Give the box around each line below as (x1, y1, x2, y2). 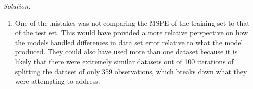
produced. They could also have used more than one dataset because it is (15, 46, 238, 57)
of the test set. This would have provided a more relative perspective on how (15, 27, 248, 38)
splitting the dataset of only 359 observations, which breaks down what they (15, 66, 247, 76)
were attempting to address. (15, 76, 100, 86)
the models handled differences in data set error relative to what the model (15, 37, 243, 47)
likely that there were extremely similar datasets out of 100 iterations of (15, 56, 234, 66)
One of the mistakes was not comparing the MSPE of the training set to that (15, 17, 250, 28)
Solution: (3, 1, 31, 11)
